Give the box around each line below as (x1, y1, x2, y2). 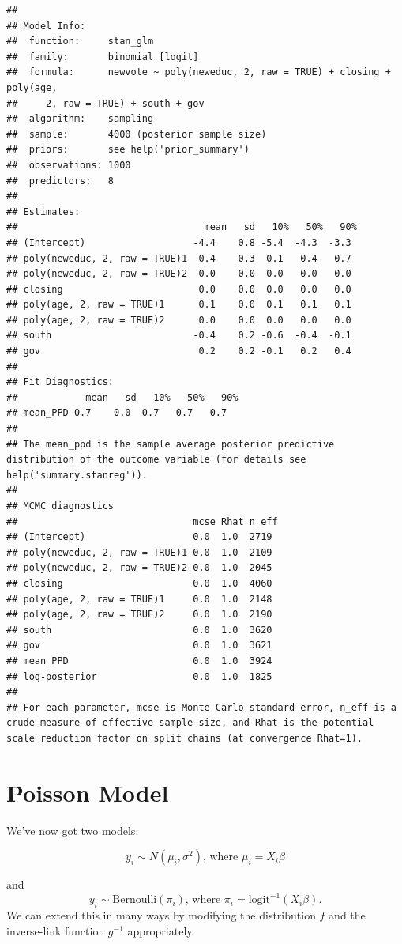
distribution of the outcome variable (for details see (6, 454, 306, 466)
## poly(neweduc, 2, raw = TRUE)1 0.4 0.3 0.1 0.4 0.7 (6, 252, 351, 264)
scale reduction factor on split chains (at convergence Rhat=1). (6, 732, 363, 744)
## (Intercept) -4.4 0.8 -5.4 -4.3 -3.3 (6, 236, 351, 248)
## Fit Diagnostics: (6, 376, 115, 388)
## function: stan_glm (6, 36, 154, 47)
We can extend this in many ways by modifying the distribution (6, 907, 316, 923)
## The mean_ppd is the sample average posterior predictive (6, 438, 335, 450)
